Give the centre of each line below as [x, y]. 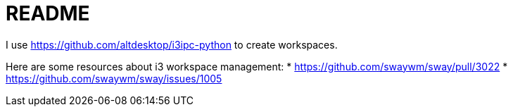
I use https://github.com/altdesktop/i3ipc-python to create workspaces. [172, 44]
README [48, 13]
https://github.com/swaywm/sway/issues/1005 [114, 78]
